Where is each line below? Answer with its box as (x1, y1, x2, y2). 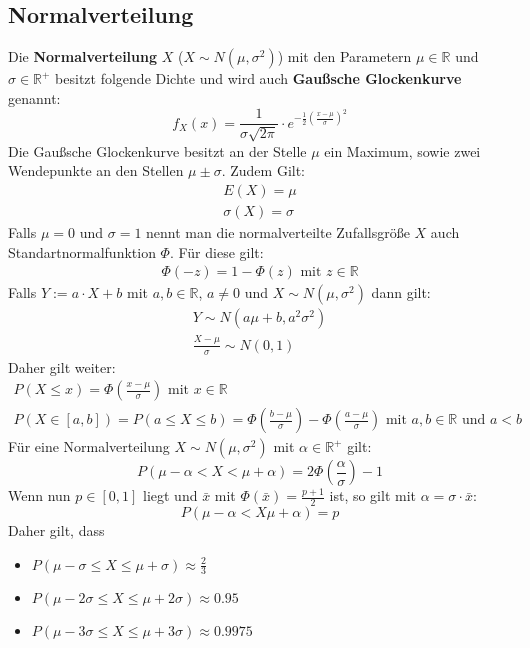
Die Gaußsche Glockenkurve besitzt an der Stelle (8, 140, 307, 161)
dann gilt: (371, 282, 431, 303)
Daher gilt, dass (8, 520, 105, 540)
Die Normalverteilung (8, 46, 158, 67)
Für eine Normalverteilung (8, 436, 170, 457)
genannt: (8, 87, 61, 108)
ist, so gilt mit (329, 485, 417, 506)
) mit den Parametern (277, 46, 412, 67)
